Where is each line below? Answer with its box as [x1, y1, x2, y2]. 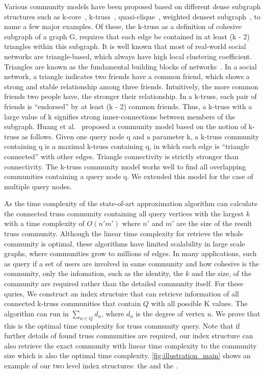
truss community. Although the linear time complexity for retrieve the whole [4, 228, 243, 239]
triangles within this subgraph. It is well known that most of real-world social [4, 41, 246, 52]
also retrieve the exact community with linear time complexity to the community [4, 340, 257, 351]
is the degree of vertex [136, 308, 205, 318]
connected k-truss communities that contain [4, 298, 141, 309]
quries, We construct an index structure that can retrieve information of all [4, 288, 239, 298]
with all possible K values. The [151, 298, 248, 309]
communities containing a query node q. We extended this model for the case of [4, 171, 253, 182]
